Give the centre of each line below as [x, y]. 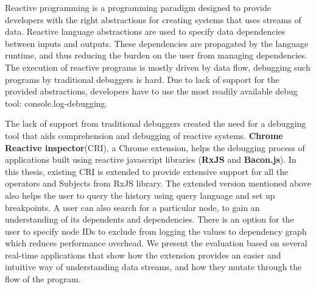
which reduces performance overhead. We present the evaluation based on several [156, 243]
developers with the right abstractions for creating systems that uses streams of [153, 19]
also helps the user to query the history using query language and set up [140, 195]
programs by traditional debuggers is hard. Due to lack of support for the [142, 79]
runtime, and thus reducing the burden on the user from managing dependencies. [156, 55]
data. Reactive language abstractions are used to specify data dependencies [145, 31]
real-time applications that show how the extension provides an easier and [143, 255]
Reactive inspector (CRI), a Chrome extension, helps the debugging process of [155, 147]
